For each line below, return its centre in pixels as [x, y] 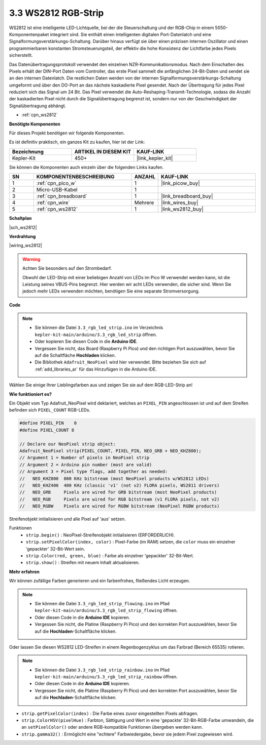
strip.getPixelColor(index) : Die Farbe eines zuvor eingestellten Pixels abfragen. [110, 713]
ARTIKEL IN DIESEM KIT [103, 152]
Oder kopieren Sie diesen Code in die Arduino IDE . [86, 341]
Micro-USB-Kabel [57, 190]
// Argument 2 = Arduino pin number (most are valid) [86, 465]
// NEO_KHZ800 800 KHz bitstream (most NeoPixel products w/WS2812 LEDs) [114, 478]
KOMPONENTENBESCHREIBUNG [75, 177]
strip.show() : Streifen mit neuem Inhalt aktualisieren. [83, 563]
